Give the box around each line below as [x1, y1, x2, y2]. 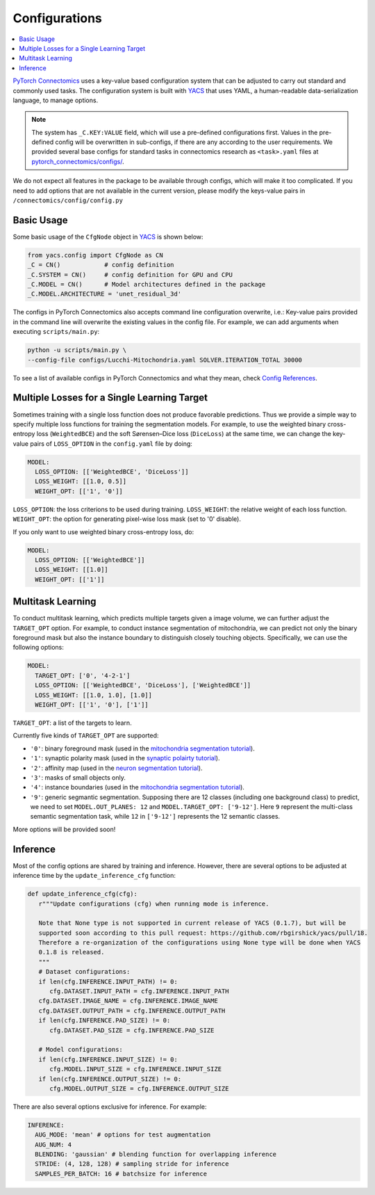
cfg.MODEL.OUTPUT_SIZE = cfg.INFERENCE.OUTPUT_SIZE [49, 1084, 229, 1092]
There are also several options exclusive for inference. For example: [12, 1102, 207, 1111]
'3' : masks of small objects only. [30, 773, 126, 782]
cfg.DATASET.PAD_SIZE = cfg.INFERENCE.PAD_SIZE [49, 1026, 215, 1034]
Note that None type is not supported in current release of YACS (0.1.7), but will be [38, 919, 347, 927]
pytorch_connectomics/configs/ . [31, 157, 124, 166]
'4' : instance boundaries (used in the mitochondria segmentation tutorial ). [30, 783, 244, 792]
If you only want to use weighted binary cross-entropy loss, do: [12, 527, 194, 536]
